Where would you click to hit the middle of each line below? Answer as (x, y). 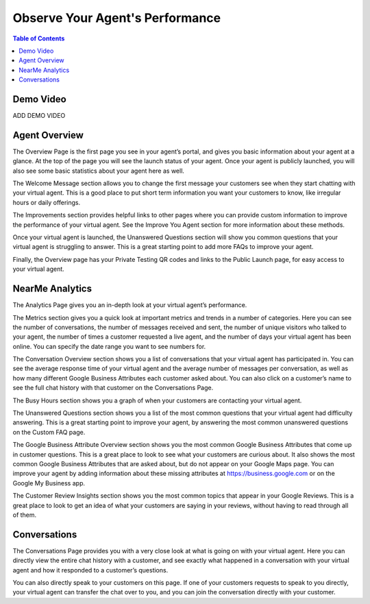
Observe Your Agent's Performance (117, 18)
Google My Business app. (49, 483)
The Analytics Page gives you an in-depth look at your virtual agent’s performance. (130, 305)
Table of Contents (39, 38)
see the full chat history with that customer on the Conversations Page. (113, 388)
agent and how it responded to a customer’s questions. (90, 570)
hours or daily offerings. (47, 202)
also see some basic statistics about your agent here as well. (99, 171)
